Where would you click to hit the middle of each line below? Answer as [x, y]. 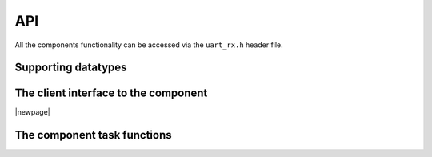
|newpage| [33, 112]
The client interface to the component [111, 93]
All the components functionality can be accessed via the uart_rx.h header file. [149, 45]
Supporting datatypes [71, 68]
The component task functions [93, 135]
